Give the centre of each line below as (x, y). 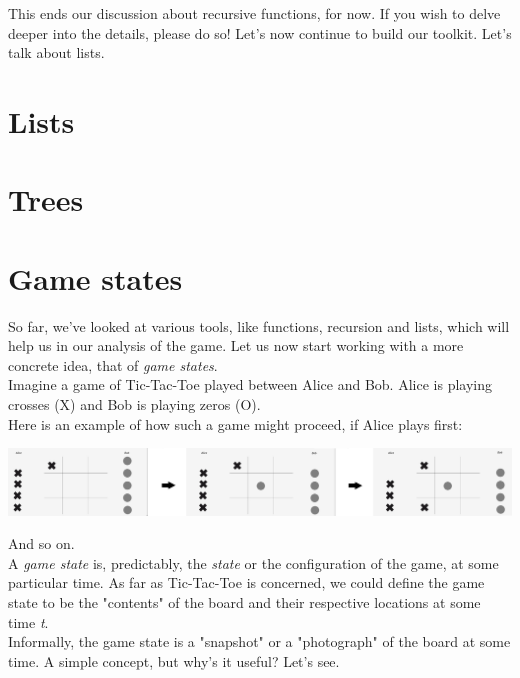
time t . (28, 621)
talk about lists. (56, 52)
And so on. (41, 543)
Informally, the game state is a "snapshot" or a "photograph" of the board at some (259, 641)
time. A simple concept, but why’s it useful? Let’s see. (174, 660)
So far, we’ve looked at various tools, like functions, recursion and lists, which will (259, 325)
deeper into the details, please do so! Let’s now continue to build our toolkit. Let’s (260, 32)
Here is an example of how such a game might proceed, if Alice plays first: (235, 423)
